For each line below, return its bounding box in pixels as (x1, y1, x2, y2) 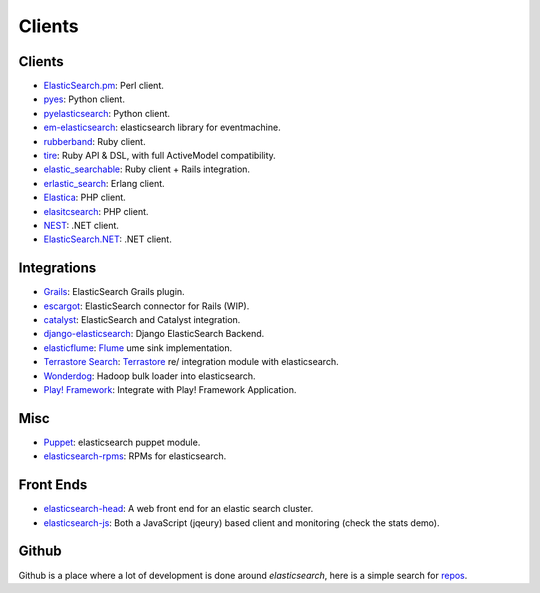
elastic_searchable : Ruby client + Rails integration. (43, 163, 250, 175)
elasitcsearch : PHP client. (43, 205, 149, 217)
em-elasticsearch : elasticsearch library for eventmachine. (43, 121, 281, 134)
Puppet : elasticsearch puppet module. (43, 436, 201, 448)
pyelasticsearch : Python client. (43, 107, 170, 119)
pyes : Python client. (43, 93, 125, 105)
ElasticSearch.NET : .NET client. (43, 233, 172, 245)
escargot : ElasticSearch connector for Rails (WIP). (43, 300, 250, 312)
